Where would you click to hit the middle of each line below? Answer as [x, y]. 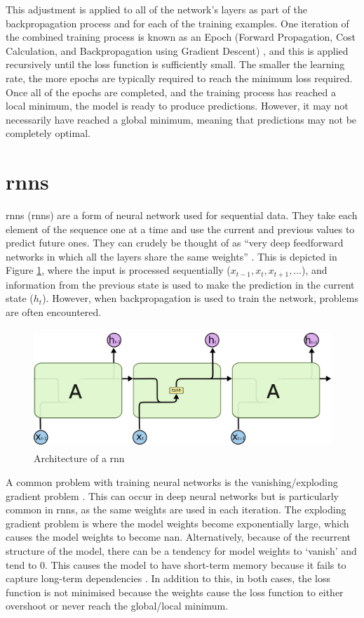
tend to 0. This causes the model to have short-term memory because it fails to [176, 564]
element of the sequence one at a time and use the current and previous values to [180, 229]
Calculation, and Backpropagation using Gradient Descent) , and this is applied [177, 50]
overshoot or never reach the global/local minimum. [117, 606]
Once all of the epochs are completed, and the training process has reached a [171, 92]
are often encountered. [54, 312]
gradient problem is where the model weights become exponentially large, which [177, 523]
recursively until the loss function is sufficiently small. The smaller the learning [175, 64]
